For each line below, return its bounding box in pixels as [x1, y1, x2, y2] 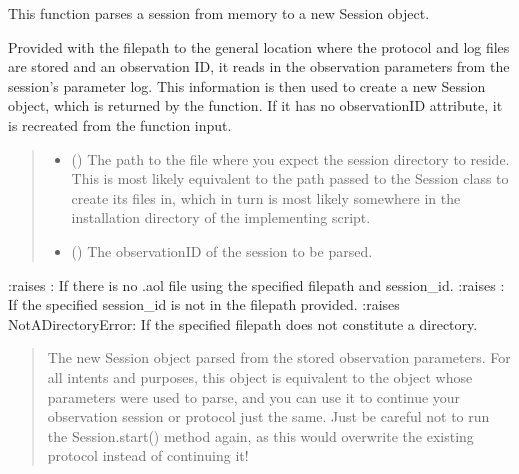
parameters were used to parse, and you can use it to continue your [47, 386, 461, 407]
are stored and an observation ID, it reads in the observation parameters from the [8, 56, 510, 77]
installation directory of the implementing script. [71, 207, 371, 228]
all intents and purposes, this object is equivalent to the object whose [47, 366, 473, 387]
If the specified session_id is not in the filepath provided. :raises [8, 294, 400, 315]
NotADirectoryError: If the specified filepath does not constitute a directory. [8, 313, 478, 334]
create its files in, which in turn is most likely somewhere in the [71, 187, 461, 208]
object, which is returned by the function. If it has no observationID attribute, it [8, 95, 503, 116]
